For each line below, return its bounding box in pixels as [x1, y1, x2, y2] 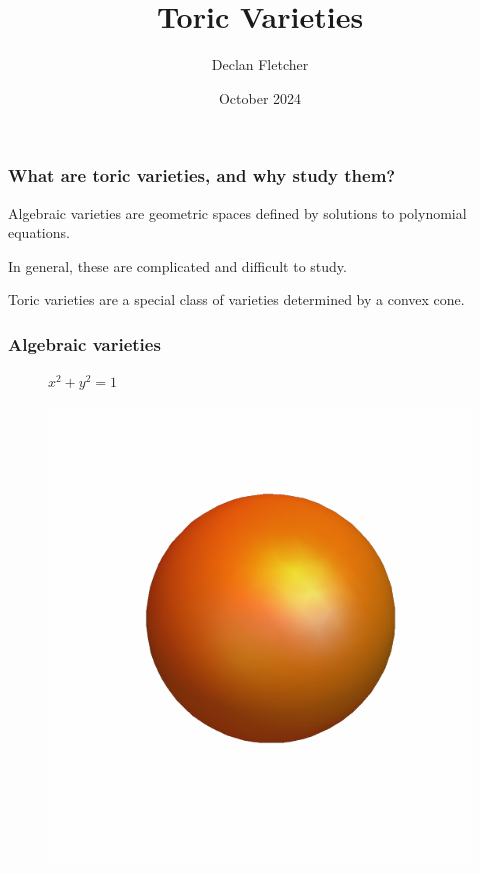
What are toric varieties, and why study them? [8, 163, 396, 188]
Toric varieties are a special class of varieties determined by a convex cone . [8, 289, 465, 310]
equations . [8, 222, 70, 243]
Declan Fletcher [211, 54, 309, 75]
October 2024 [218, 87, 302, 108]
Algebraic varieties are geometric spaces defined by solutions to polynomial [8, 202, 467, 223]
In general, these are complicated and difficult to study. [8, 255, 347, 276]
